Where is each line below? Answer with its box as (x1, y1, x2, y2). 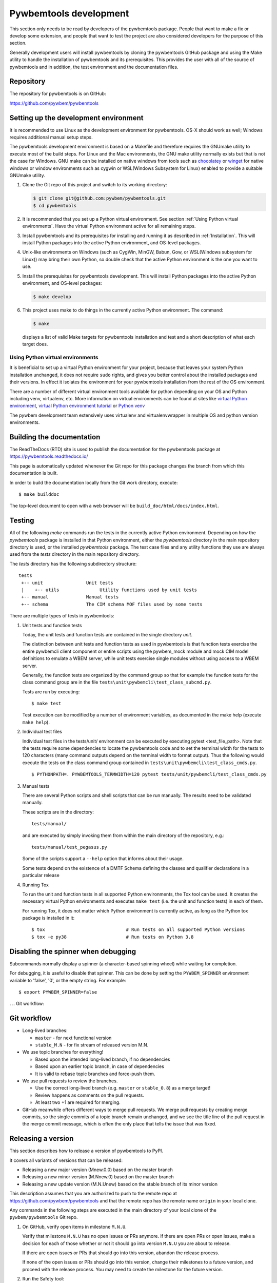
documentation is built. (9, 470, 58, 476)
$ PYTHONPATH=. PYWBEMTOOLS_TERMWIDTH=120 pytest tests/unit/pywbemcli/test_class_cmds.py (31, 771, 267, 777)
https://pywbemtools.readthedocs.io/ (9, 453, 88, 459)
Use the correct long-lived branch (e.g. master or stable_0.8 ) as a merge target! (35, 1085, 210, 1091)
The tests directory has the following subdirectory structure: (9, 560, 137, 567)
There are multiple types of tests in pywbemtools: (9, 613, 115, 619)
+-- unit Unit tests (21, 580, 114, 586)
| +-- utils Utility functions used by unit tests (21, 587, 197, 593)
